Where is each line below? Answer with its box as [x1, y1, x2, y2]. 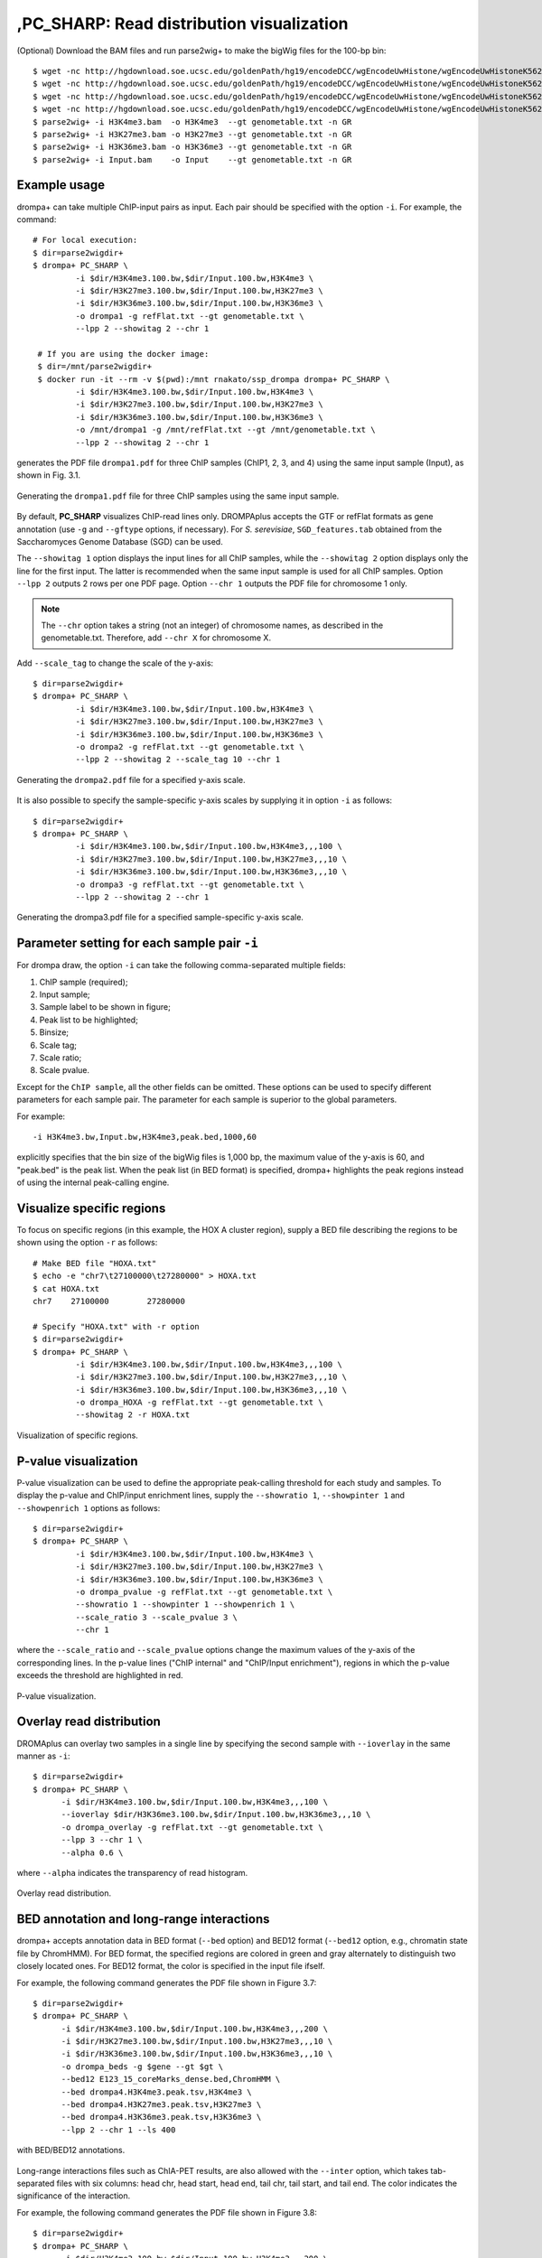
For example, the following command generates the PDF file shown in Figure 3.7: [16, 1977, 317, 1988]
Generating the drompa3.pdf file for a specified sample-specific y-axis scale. [16, 912, 304, 923]
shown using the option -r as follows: [16, 1237, 158, 1248]
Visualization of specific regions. [16, 1430, 139, 1441]
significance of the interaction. [16, 2190, 131, 2201]
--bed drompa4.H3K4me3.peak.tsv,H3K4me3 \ [61, 2086, 252, 2097]
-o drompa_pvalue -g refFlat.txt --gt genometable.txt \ [75, 1586, 333, 1597]
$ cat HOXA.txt [33, 1283, 100, 1293]
